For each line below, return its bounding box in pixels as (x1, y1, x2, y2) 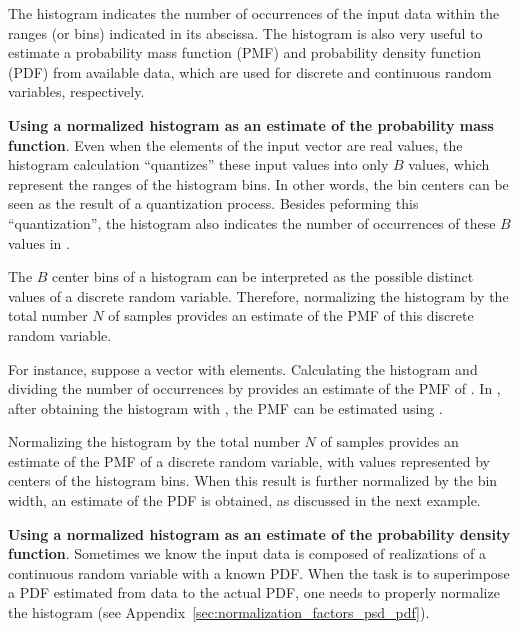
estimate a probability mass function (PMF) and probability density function (8, 42, 481, 63)
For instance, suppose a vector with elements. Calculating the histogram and (8, 358, 478, 379)
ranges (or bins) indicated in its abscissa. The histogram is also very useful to (8, 22, 483, 43)
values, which (408, 154, 490, 175)
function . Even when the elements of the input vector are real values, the (8, 134, 463, 155)
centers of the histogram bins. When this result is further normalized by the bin (8, 470, 498, 491)
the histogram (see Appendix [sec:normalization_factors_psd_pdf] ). (8, 602, 430, 623)
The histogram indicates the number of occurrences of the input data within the (8, 3, 500, 23)
